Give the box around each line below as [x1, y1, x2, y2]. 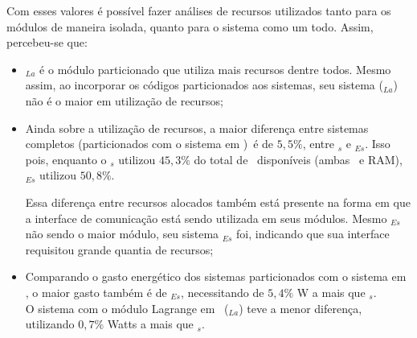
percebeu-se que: [6, 34, 88, 51]
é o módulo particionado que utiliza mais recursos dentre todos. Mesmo [39, 60, 391, 77]
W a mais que [296, 283, 366, 300]
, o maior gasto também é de [25, 283, 167, 300]
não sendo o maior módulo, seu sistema [25, 225, 219, 242]
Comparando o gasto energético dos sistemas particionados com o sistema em [25, 268, 407, 285]
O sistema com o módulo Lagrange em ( [25, 299, 229, 316]
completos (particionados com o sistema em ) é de [25, 135, 274, 152]
